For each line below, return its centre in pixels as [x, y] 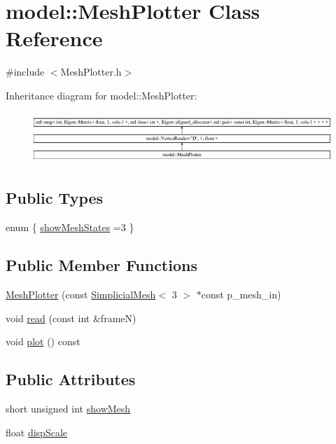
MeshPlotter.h [91, 72]
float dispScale [36, 432]
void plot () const [43, 341]
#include [25, 72]
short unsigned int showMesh [68, 408]
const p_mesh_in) [241, 294]
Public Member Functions [101, 265]
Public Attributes [71, 379]
